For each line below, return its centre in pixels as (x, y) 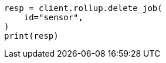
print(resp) (31, 36)
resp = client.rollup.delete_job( (83, 8)
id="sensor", (53, 17)
